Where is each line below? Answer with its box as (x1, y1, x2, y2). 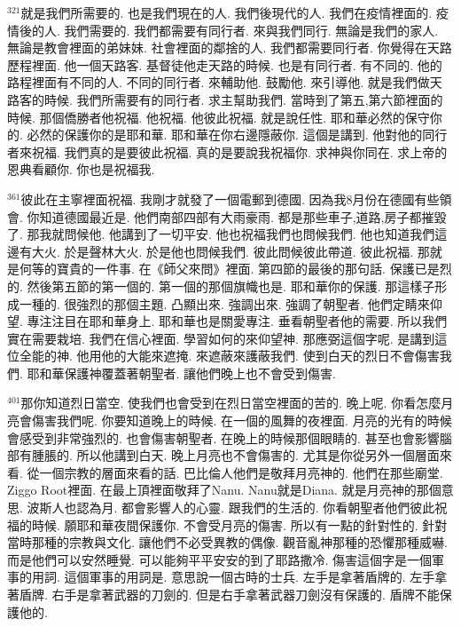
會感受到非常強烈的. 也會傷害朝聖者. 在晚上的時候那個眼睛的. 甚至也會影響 (7, 428, 440, 447)
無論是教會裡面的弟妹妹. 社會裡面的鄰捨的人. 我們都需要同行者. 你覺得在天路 (7, 38, 452, 57)
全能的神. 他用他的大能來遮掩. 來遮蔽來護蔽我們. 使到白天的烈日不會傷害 (19, 346, 440, 365)
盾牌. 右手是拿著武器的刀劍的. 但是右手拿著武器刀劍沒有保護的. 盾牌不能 (19, 585, 440, 603)
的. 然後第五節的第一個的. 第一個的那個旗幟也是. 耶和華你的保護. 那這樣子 (7, 276, 435, 295)
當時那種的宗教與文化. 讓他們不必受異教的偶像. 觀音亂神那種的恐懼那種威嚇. (7, 533, 448, 552)
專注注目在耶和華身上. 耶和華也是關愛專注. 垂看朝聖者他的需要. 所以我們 (27, 312, 448, 330)
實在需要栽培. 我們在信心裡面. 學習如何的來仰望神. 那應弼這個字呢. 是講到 (7, 329, 435, 347)
